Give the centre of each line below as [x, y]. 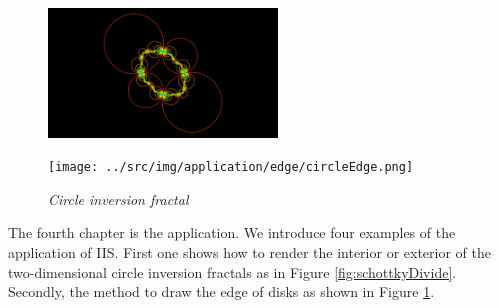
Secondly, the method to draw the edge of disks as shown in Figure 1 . [221, 291]
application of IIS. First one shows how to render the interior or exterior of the [249, 252]
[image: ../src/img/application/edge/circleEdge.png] [231, 167]
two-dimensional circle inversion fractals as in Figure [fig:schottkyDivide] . [232, 271]
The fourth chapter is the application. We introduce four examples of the [232, 232]
